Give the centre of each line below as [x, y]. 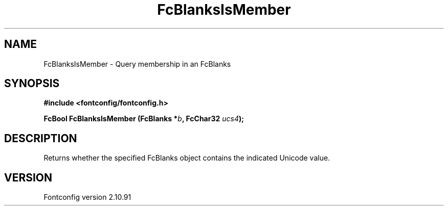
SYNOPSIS [32, 84]
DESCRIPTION [41, 138]
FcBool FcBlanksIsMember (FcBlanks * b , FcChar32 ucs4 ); [144, 119]
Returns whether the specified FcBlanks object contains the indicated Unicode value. [187, 158]
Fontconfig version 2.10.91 [87, 197]
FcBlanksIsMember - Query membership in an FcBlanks [137, 64]
